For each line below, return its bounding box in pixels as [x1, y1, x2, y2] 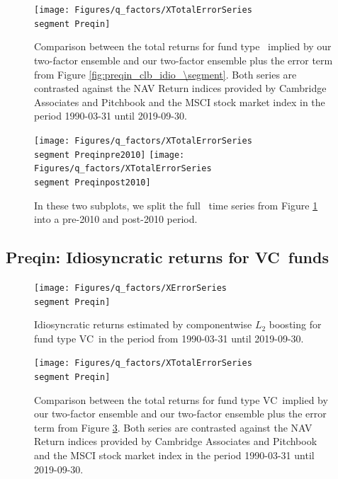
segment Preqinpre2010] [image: [34, 149, 185, 160]
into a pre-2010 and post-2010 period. [34, 212, 198, 226]
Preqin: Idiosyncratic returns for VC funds [6, 246, 329, 268]
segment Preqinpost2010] [34, 177, 151, 187]
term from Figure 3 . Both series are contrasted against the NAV [34, 420, 312, 434]
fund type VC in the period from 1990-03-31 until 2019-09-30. [34, 330, 304, 345]
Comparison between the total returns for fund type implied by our [34, 39, 332, 54]
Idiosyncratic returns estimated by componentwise [34, 317, 252, 332]
